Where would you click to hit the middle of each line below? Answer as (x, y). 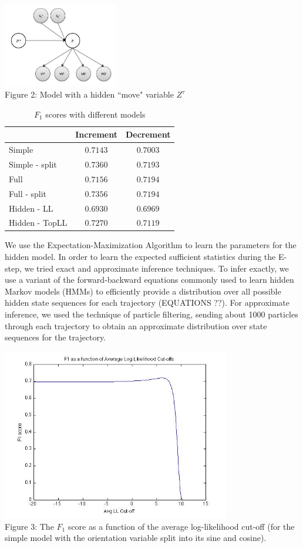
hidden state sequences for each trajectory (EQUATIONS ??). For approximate (147, 303)
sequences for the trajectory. (55, 337)
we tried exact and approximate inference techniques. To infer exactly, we (156, 268)
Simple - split (33, 164)
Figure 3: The (29, 526)
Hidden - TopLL (38, 223)
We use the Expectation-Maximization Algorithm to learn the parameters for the (151, 245)
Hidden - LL (31, 208)
